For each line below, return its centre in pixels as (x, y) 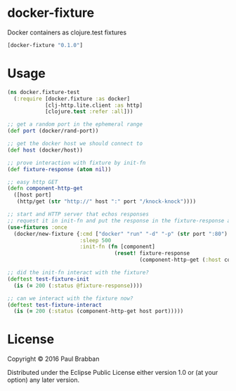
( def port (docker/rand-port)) (53, 131)
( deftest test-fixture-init (48, 279)
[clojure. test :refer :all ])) (89, 112)
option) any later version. (43, 380)
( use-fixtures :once (38, 227)
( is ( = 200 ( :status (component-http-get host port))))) (99, 311)
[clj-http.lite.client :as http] (93, 105)
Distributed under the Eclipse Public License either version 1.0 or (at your (113, 373)
